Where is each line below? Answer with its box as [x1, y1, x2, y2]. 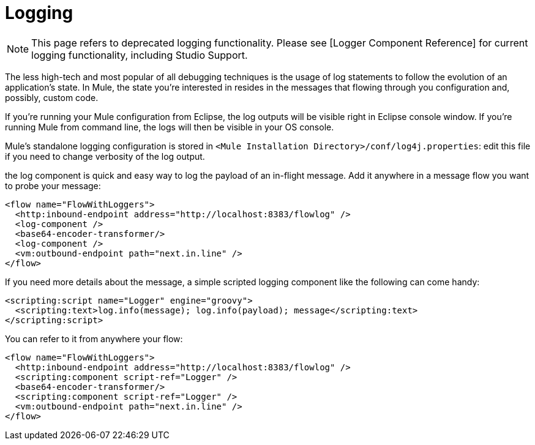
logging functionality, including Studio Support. [31, 48, 248, 61]
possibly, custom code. [5, 92, 99, 103]
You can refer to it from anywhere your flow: [5, 333, 183, 344]
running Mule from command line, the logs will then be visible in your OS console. [5, 121, 334, 132]
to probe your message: [5, 180, 101, 191]
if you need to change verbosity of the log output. [5, 151, 205, 162]
